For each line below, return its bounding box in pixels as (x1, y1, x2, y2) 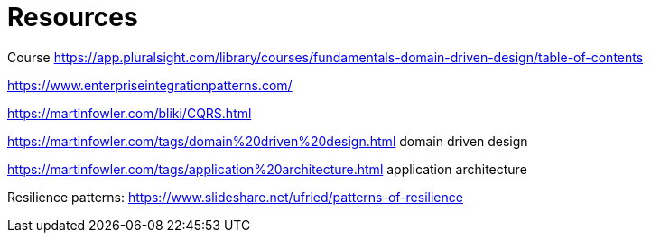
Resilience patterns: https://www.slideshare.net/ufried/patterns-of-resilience (7, 189, 463, 205)
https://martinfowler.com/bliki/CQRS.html (7, 105, 252, 121)
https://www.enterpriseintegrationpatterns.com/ (7, 77, 293, 93)
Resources (7, 2, 138, 32)
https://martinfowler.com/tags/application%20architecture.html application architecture (7, 161, 527, 177)
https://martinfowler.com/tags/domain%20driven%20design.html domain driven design (7, 133, 528, 149)
